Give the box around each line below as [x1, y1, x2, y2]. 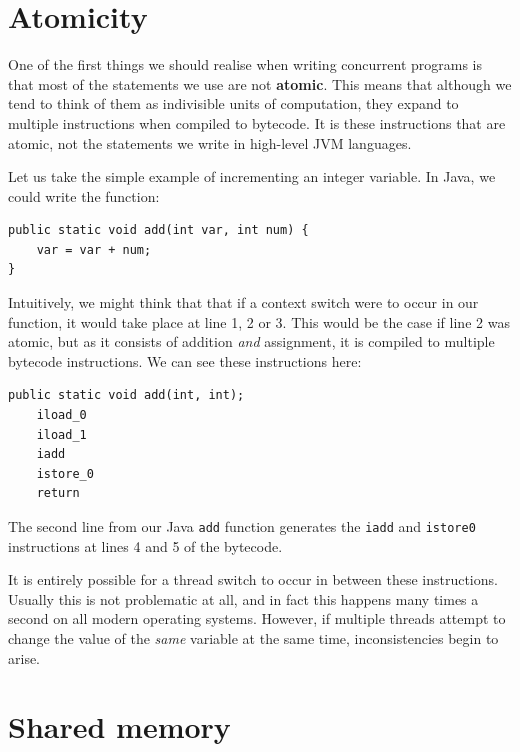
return [36, 486, 80, 501]
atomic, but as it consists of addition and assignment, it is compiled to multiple [8, 331, 495, 352]
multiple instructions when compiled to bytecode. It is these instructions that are [8, 112, 506, 133]
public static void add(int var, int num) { [8, 223, 309, 238]
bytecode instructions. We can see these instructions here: [8, 350, 362, 371]
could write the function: [8, 185, 160, 206]
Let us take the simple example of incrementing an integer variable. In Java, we [8, 166, 496, 187]
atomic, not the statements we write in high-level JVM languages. [8, 132, 412, 153]
